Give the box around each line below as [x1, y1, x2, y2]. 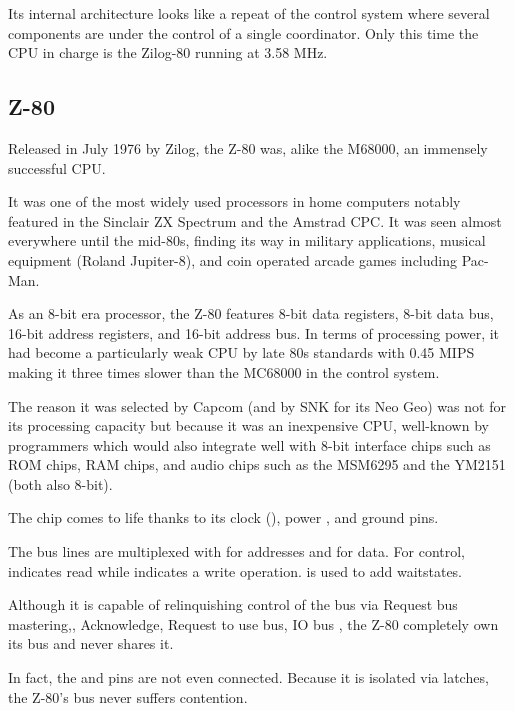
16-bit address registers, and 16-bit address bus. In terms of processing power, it [8, 322, 500, 343]
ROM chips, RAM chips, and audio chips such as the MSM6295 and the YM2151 [8, 454, 506, 475]
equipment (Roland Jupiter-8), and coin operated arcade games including [8, 249, 458, 270]
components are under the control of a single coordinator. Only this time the [8, 22, 479, 43]
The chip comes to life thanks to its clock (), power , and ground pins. [8, 507, 439, 528]
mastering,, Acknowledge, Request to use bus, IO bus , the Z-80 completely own [8, 613, 499, 634]
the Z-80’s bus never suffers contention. [8, 686, 248, 707]
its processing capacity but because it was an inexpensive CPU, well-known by [8, 415, 489, 436]
